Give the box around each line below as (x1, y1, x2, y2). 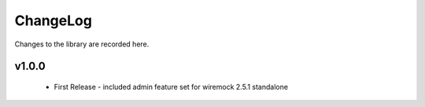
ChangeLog (14, 12, 92, 29)
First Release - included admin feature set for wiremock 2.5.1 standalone (54, 82, 289, 91)
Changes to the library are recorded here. (14, 39, 150, 49)
